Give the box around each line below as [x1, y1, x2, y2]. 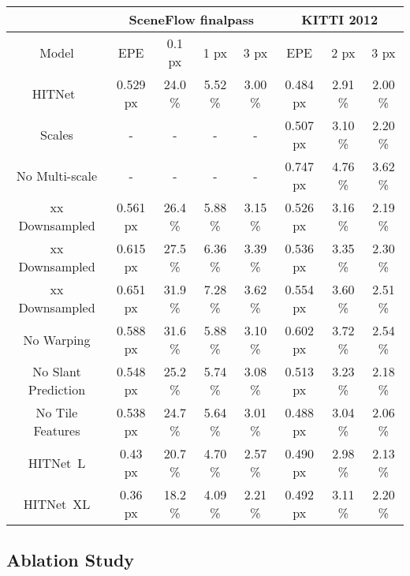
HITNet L [28, 453, 86, 472]
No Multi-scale [16, 166, 98, 185]
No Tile [35, 403, 78, 421]
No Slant [32, 362, 81, 380]
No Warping [23, 330, 91, 349]
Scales [40, 125, 73, 144]
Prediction [28, 380, 86, 398]
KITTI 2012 [301, 10, 378, 28]
